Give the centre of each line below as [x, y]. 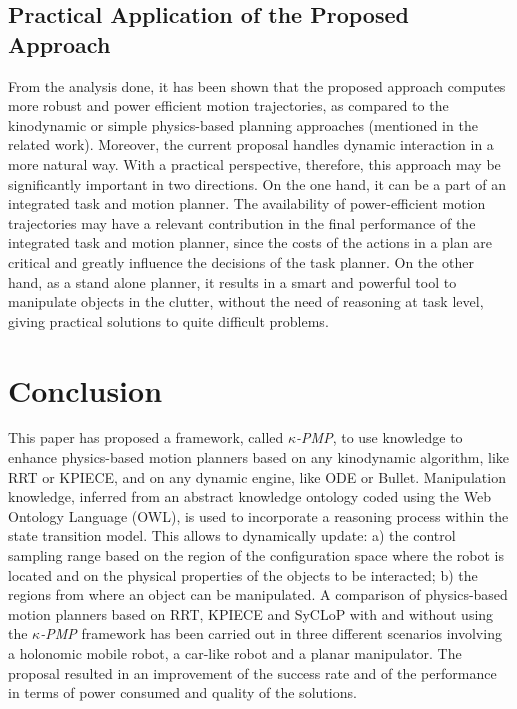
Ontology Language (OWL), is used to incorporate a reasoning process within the [258, 515]
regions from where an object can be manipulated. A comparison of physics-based [258, 594]
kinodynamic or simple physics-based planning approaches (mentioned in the [243, 124]
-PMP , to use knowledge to [379, 437]
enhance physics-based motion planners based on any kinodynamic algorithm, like [258, 457]
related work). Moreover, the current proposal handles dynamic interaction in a [251, 144]
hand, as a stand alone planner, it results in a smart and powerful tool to [232, 281]
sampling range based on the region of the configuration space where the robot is [256, 555]
